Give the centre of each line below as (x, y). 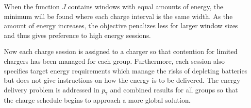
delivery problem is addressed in (52, 89)
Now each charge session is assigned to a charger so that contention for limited (121, 51)
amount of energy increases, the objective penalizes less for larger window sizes (121, 26)
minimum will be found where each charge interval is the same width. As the (118, 16)
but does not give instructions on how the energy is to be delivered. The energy (122, 80)
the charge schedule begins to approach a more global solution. (97, 99)
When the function (32, 6)
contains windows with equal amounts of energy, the (146, 6)
